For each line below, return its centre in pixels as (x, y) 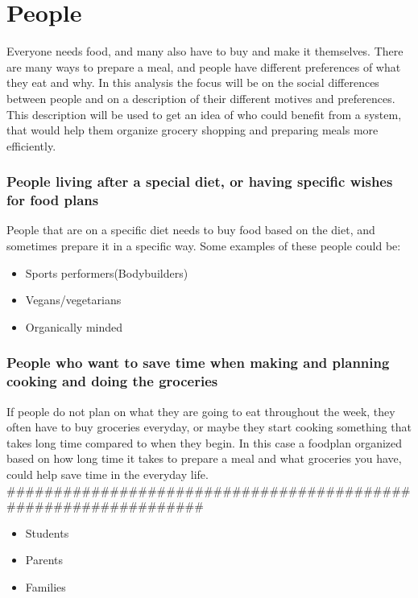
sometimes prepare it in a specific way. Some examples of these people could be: (204, 246)
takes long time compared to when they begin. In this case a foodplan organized (205, 442)
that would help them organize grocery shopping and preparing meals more (192, 130)
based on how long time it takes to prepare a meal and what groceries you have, (204, 458)
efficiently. (31, 145)
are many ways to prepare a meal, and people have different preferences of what (204, 66)
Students (47, 532)
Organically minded (74, 326)
